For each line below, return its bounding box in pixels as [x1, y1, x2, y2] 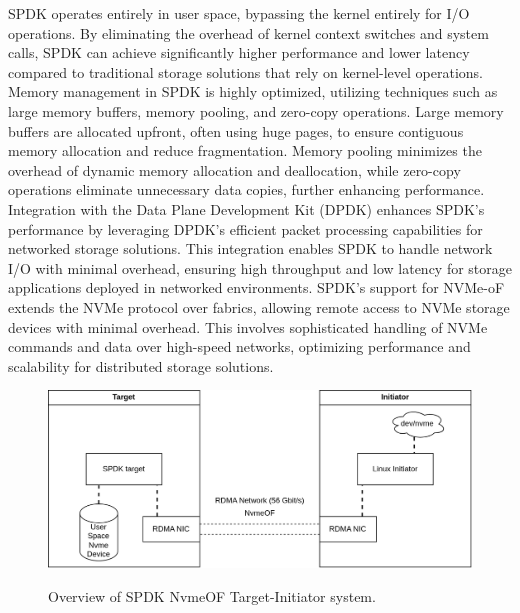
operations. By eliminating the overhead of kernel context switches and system [8, 22, 489, 43]
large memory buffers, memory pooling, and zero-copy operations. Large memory [8, 100, 504, 121]
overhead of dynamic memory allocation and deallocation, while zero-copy [8, 159, 461, 180]
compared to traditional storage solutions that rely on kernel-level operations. [8, 61, 484, 82]
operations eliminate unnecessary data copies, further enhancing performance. [8, 179, 485, 200]
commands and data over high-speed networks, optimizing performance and [8, 336, 471, 357]
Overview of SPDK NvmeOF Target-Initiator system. [48, 585, 376, 606]
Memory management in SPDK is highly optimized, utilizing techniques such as [8, 81, 498, 102]
